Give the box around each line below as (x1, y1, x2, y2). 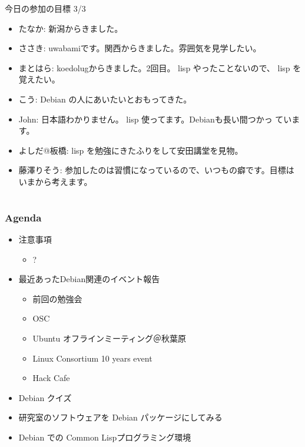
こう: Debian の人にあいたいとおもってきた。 (18, 92, 192, 105)
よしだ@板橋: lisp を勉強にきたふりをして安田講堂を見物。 (18, 144, 243, 156)
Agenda (5, 210, 42, 224)
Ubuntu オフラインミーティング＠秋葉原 (32, 332, 187, 344)
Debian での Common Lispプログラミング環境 (18, 431, 191, 443)
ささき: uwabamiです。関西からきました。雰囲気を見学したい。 (18, 42, 261, 54)
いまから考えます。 (18, 175, 92, 187)
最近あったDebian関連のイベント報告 (18, 273, 160, 285)
